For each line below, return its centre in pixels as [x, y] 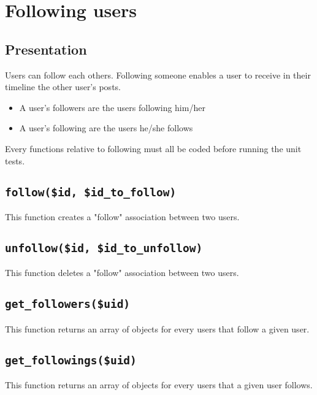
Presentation [46, 49]
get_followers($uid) [68, 304]
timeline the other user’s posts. [63, 87]
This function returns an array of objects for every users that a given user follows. [159, 385]
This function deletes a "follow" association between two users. [122, 273]
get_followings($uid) [71, 360]
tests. [15, 160]
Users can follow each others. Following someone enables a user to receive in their [158, 75]
